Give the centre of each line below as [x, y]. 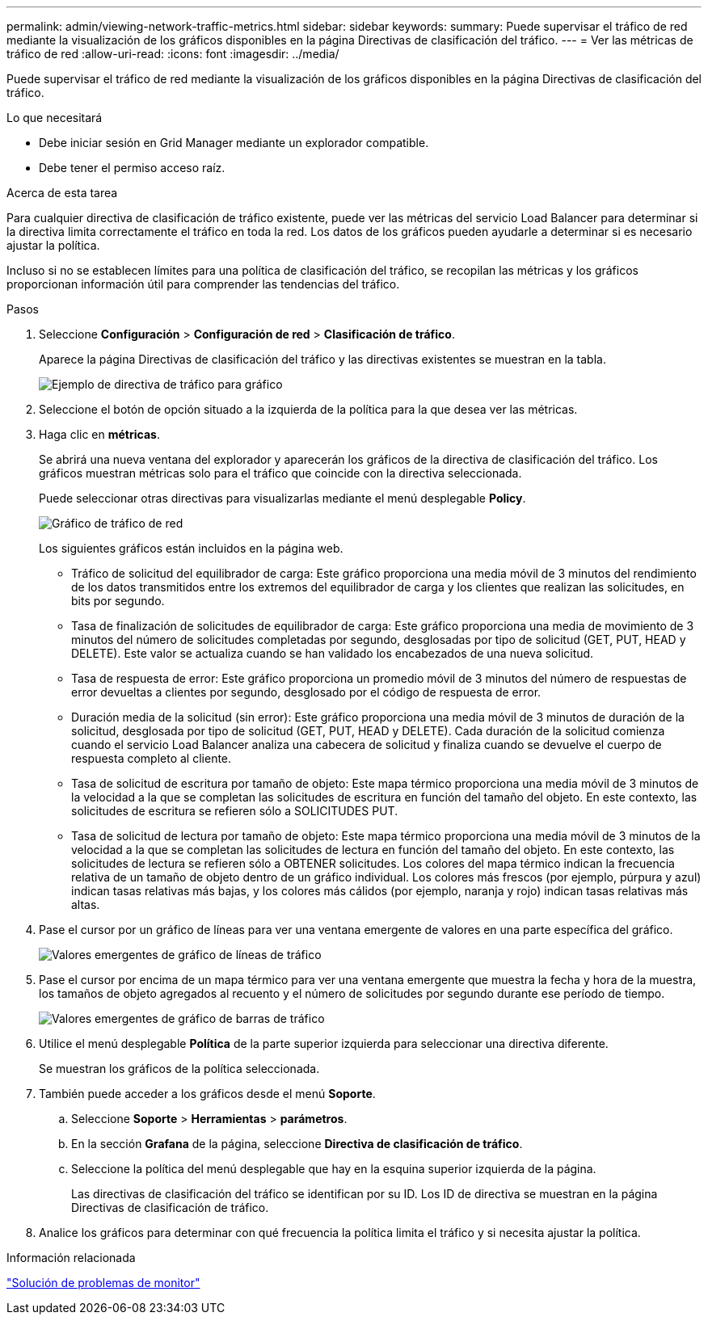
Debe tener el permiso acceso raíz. [132, 168]
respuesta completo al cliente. [152, 758]
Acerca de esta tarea [62, 193]
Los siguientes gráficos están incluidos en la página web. [191, 548]
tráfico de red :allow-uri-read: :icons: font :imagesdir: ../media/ [173, 54]
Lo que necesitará [55, 118]
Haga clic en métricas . [99, 434]
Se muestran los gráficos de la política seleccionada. [179, 1069]
